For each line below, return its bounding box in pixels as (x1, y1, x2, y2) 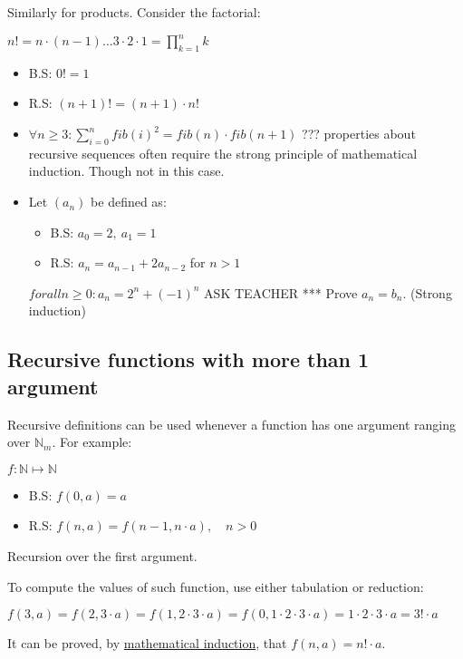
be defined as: (91, 192, 167, 211)
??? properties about (302, 124, 416, 143)
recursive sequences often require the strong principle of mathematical (28, 143, 418, 162)
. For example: (52, 432, 132, 451)
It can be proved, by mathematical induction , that (7, 634, 287, 653)
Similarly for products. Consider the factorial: (7, 3, 261, 21)
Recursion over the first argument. (7, 547, 198, 565)
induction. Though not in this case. (28, 161, 225, 180)
